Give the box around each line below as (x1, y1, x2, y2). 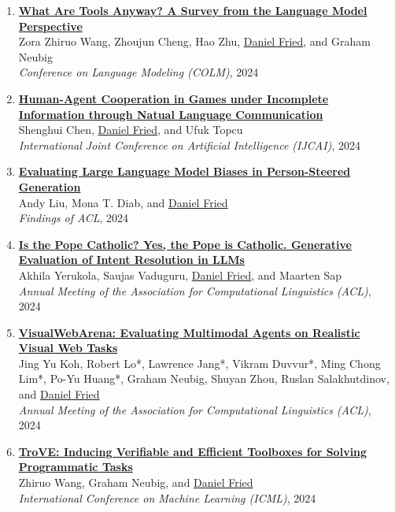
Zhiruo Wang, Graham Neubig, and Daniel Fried (18, 474, 253, 491)
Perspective (18, 17, 83, 34)
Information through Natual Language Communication (18, 106, 323, 122)
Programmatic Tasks (18, 458, 133, 475)
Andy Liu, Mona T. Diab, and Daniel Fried (18, 194, 228, 210)
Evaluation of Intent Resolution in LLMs (18, 251, 245, 268)
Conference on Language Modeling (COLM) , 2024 (18, 64, 259, 80)
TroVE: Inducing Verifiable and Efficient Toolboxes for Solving (18, 443, 367, 459)
